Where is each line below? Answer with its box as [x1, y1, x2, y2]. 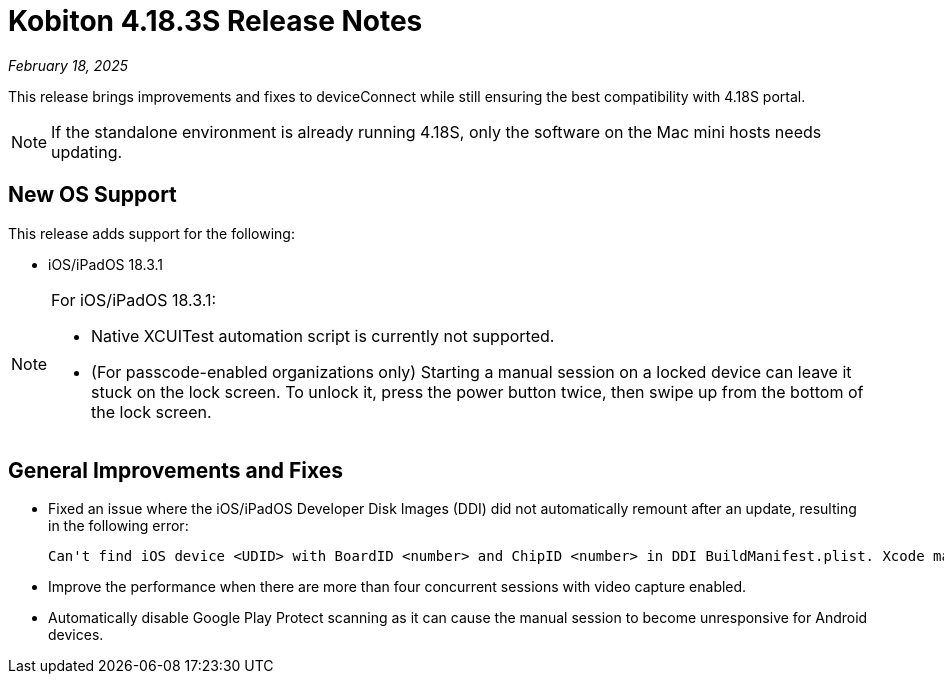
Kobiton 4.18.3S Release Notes [8, 4, 423, 38]
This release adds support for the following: [8, 224, 295, 242]
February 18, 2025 [8, 56, 128, 74]
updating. [51, 141, 123, 162]
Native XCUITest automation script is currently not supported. [91, 325, 555, 346]
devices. [48, 626, 104, 644]
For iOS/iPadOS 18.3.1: [51, 289, 217, 310]
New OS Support [8, 182, 177, 208]
